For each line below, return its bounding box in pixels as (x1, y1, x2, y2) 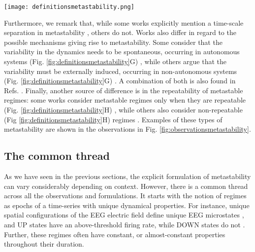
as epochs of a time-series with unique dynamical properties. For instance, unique (4, 200, 250, 210)
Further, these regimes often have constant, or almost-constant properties (4, 229, 225, 239)
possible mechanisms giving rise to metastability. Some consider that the (4, 36, 223, 47)
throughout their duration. (4, 239, 84, 249)
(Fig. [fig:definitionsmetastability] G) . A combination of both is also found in (4, 75, 236, 86)
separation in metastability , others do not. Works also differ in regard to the (4, 27, 236, 37)
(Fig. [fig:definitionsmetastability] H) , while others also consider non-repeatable (4, 105, 243, 114)
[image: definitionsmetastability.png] (4, 3, 134, 10)
